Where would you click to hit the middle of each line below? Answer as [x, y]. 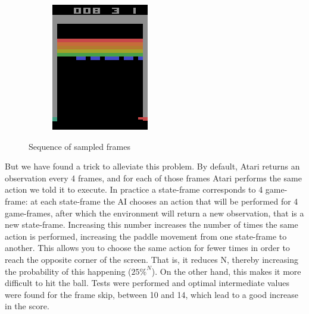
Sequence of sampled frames [79, 146]
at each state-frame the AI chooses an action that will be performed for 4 [164, 201]
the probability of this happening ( [68, 271]
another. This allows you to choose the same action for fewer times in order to [147, 248]
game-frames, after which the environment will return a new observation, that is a [154, 213]
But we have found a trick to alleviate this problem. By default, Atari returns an [152, 166]
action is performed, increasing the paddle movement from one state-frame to [146, 236]
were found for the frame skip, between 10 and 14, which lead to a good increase [152, 294]
